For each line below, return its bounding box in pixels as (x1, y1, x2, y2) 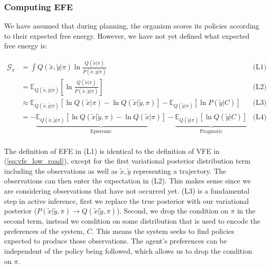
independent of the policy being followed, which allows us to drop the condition (4, 245, 252, 256)
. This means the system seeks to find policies (92, 225, 234, 236)
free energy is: (4, 40, 47, 51)
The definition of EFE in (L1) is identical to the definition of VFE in (4, 145, 220, 156)
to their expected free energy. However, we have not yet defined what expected (4, 30, 250, 41)
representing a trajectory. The (133, 165, 226, 176)
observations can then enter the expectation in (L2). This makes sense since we (4, 175, 251, 186)
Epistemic (90, 129, 112, 134)
